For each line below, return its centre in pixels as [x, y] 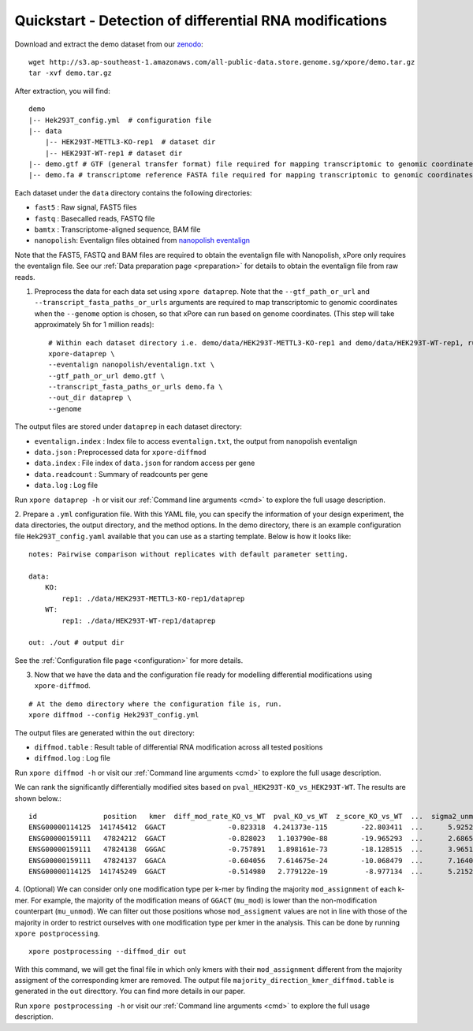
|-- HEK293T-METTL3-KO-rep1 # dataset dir [130, 142]
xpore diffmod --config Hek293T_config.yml [114, 715]
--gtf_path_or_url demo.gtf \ [107, 376]
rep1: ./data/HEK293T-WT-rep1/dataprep [139, 620]
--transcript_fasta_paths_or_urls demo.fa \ [136, 387]
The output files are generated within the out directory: [104, 732]
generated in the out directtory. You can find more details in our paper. [130, 991]
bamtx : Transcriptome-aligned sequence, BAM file [117, 229]
